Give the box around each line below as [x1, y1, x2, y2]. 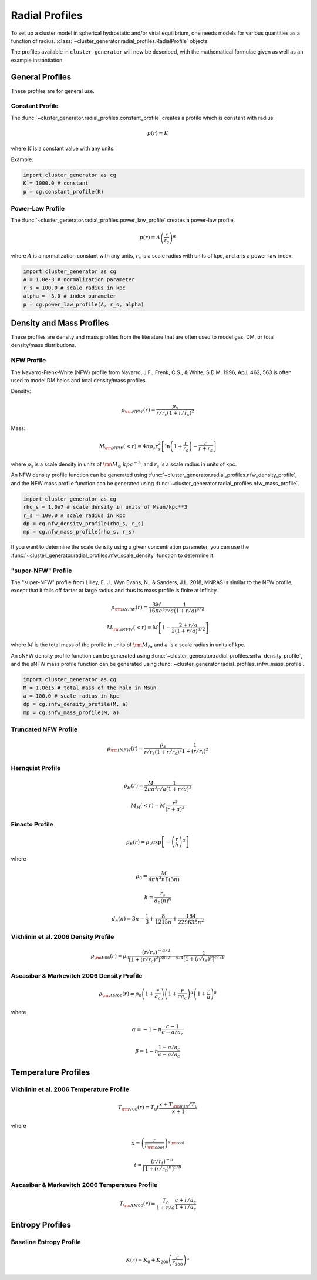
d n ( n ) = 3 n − [112, 915, 145, 924]
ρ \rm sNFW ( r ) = [111, 604, 148, 612]
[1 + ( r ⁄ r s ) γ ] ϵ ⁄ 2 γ [183, 954, 225, 964]
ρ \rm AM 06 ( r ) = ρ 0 [99, 991, 142, 999]
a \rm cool [167, 1139, 184, 1145]
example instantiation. [11, 56, 65, 64]
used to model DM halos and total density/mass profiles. [11, 376, 147, 384]
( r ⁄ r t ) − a [150, 1157, 173, 1166]
